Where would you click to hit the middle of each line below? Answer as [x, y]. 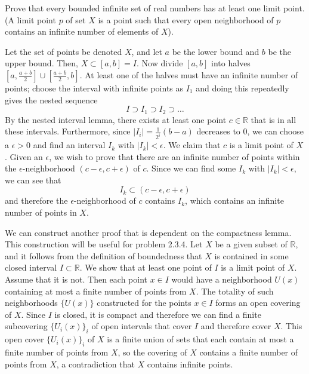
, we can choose [276, 131]
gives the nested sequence [51, 99]
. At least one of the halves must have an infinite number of [189, 74]
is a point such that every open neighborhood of [186, 19]
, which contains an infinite [234, 200]
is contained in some [251, 255]
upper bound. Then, [41, 63]
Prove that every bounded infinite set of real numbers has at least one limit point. [155, 8]
